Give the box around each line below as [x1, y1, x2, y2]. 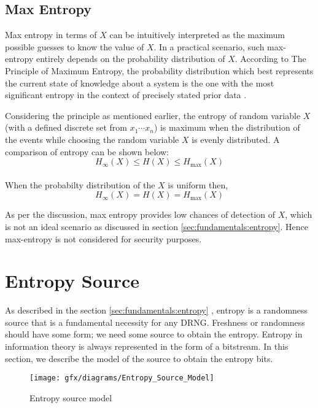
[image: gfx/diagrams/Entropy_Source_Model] [29, 374, 214, 383]
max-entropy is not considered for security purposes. [5, 232, 202, 245]
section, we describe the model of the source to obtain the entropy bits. [5, 352, 273, 364]
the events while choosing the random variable [5, 133, 179, 145]
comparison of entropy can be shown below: [5, 145, 169, 158]
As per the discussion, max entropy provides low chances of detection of [5, 208, 275, 221]
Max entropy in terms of [5, 28, 97, 41]
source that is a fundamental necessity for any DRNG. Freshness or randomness [5, 315, 305, 328]
